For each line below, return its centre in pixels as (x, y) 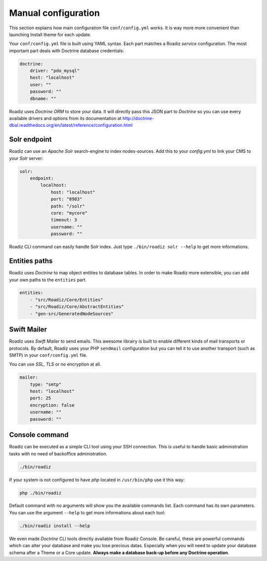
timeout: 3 (64, 220)
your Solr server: (26, 158)
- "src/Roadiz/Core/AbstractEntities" (77, 307)
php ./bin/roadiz (41, 493)
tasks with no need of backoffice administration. (58, 453)
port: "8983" (67, 199)
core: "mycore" (69, 213)
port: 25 (41, 398)
